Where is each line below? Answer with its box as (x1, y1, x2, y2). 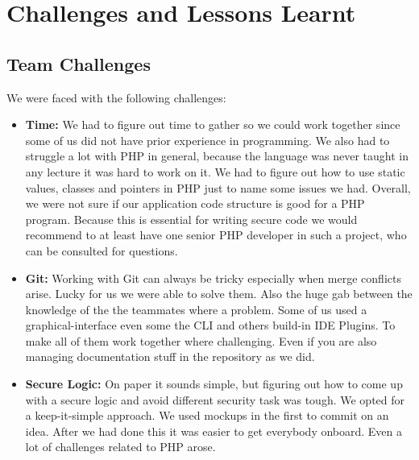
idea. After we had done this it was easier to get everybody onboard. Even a (25, 422, 403, 439)
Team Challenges (6, 51, 151, 76)
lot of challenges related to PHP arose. (25, 438, 216, 455)
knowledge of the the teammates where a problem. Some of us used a (25, 300, 367, 317)
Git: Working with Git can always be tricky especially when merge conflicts (25, 269, 401, 286)
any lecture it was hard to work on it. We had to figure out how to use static (25, 163, 405, 180)
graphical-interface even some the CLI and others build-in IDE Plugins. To (25, 317, 396, 334)
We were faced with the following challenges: (6, 89, 226, 106)
